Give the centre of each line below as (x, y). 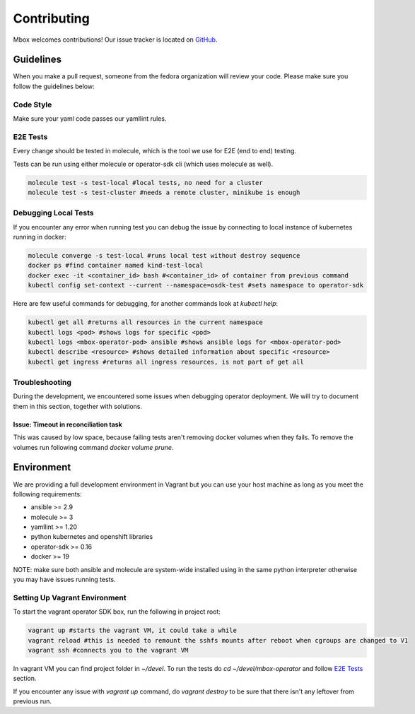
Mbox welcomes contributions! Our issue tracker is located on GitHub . (115, 40)
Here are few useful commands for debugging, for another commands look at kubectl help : (146, 304)
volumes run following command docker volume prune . (93, 447)
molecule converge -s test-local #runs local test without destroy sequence (164, 255)
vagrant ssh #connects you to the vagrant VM (108, 650)
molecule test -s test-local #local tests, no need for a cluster (145, 183)
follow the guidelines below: (54, 86)
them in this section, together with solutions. (78, 406)
